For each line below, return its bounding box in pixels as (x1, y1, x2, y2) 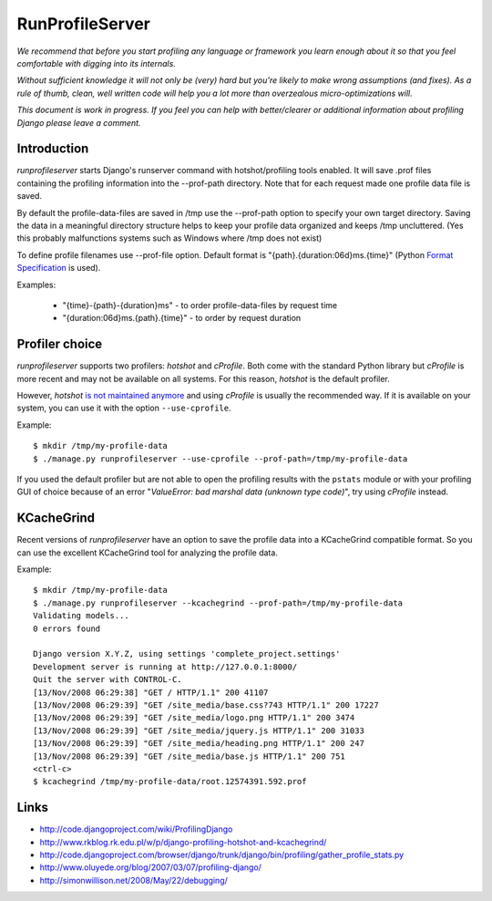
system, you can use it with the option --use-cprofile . (16, 402, 231, 414)
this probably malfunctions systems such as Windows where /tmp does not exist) (16, 233, 323, 243)
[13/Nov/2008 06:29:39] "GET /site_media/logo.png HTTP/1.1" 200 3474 (33, 712, 355, 723)
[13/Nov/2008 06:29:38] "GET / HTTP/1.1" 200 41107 (33, 687, 269, 698)
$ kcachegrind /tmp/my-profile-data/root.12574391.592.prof (33, 776, 307, 787)
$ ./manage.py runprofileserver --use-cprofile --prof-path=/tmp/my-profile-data (33, 453, 408, 464)
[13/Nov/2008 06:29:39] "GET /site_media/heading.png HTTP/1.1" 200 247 (33, 739, 364, 749)
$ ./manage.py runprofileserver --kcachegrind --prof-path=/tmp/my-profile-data (33, 597, 404, 608)
